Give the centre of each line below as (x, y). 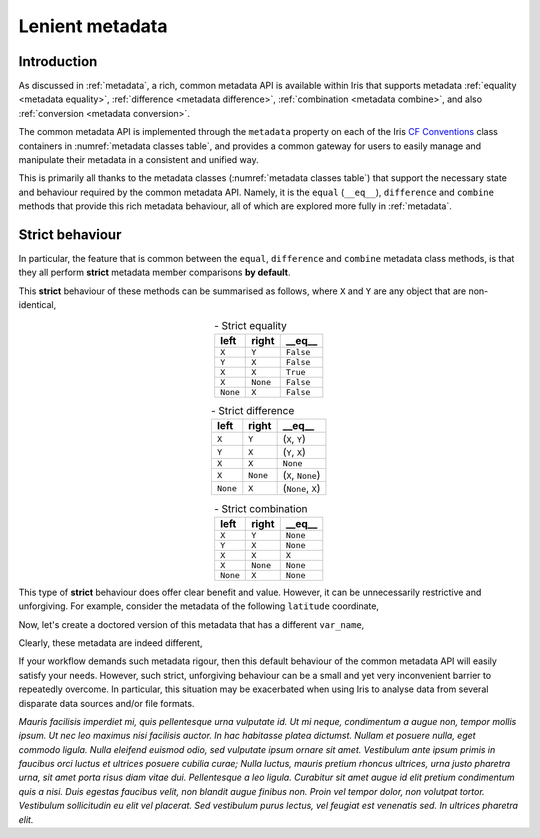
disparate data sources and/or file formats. (106, 703)
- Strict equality (250, 325)
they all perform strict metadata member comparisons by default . (154, 272)
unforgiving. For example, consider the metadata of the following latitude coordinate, (199, 606)
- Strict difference (252, 411)
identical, (37, 305)
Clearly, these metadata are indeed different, (110, 642)
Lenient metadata (93, 26)
